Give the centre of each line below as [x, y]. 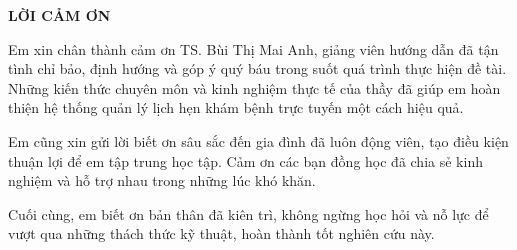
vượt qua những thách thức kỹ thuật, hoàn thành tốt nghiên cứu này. [221, 233]
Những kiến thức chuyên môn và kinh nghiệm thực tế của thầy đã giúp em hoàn [254, 87]
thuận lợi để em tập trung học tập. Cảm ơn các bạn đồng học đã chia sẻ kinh [245, 160]
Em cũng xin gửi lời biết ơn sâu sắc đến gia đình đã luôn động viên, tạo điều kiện [258, 140]
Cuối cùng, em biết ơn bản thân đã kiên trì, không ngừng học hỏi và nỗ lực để [248, 213]
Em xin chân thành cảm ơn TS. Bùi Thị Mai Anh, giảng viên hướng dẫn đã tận [253, 48]
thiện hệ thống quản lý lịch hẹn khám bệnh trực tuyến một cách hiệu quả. [236, 107]
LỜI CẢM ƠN [59, 15]
